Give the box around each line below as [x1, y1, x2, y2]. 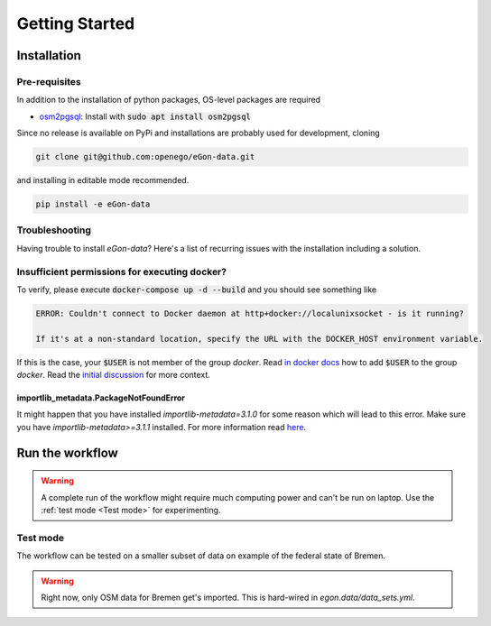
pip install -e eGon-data [35, 199, 151, 209]
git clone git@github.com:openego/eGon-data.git [35, 152, 255, 162]
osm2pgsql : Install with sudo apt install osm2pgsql [39, 111, 252, 122]
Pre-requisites [16, 75, 81, 87]
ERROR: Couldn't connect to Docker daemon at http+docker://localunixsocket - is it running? [35, 308, 465, 318]
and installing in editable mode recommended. [16, 175, 190, 186]
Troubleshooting [16, 224, 92, 236]
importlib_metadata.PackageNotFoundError [16, 392, 185, 403]
